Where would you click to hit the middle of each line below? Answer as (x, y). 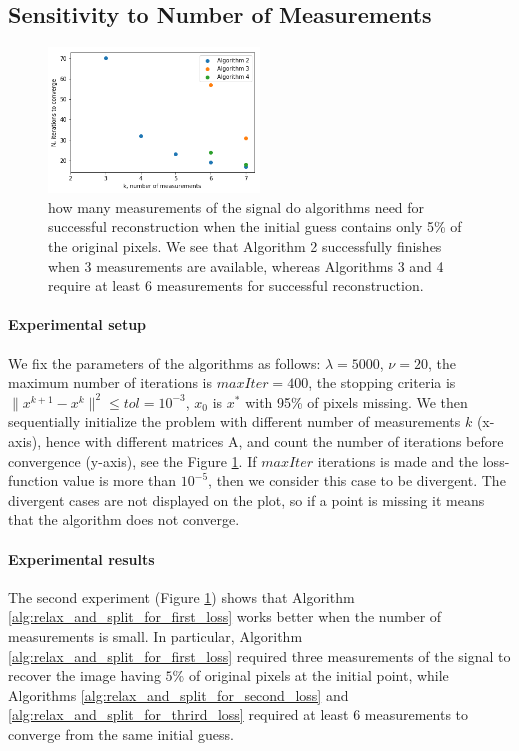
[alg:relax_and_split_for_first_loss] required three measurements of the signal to (259, 655)
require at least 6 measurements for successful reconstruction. (236, 285)
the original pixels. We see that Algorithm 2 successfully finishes (245, 246)
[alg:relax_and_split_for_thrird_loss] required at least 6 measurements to (238, 714)
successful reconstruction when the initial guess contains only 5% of (255, 226)
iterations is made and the (398, 460)
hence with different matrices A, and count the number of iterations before (274, 441)
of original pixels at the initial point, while (318, 675)
